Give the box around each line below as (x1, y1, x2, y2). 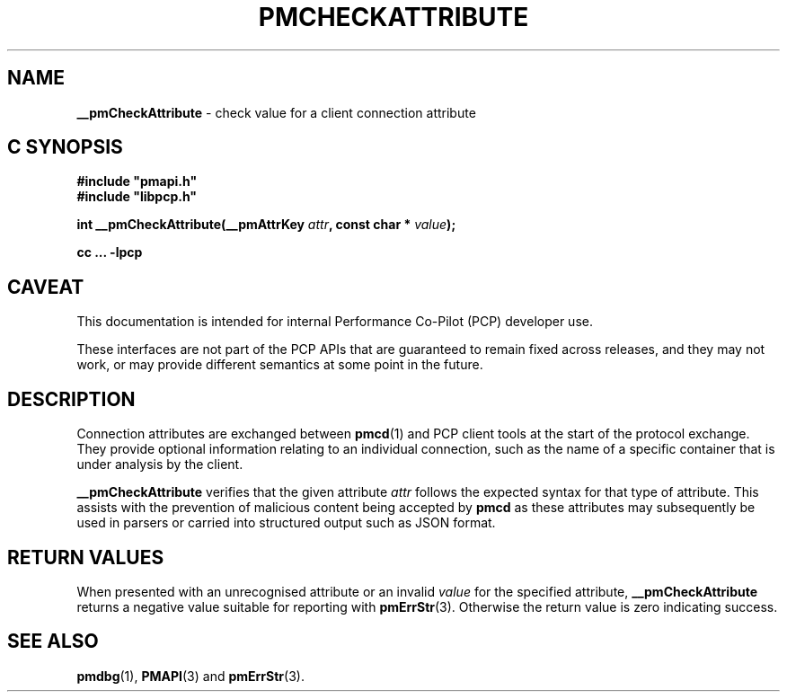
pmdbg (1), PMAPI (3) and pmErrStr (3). (76, 668, 305, 684)
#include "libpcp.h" (76, 189, 198, 205)
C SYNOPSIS (7, 136, 123, 159)
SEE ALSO (7, 630, 99, 653)
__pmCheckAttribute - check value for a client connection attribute (76, 104, 476, 120)
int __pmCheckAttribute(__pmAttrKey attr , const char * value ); (76, 217, 456, 233)
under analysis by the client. (76, 456, 243, 473)
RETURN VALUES (7, 545, 164, 569)
